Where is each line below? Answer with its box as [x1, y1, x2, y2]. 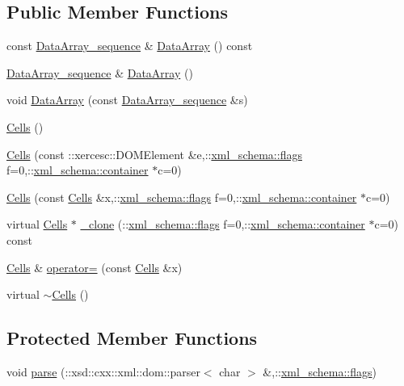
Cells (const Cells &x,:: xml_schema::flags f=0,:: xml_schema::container [6, 188, 357, 205]
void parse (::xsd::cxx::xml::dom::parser [6, 363, 200, 380]
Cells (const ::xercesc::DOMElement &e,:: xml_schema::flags [6, 145, 302, 162]
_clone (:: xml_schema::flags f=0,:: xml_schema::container [80, 216, 365, 233]
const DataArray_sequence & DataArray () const [6, 37, 253, 54]
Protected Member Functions [6, 325, 258, 350]
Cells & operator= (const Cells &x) [6, 258, 183, 275]
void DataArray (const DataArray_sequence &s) [6, 91, 248, 108]
